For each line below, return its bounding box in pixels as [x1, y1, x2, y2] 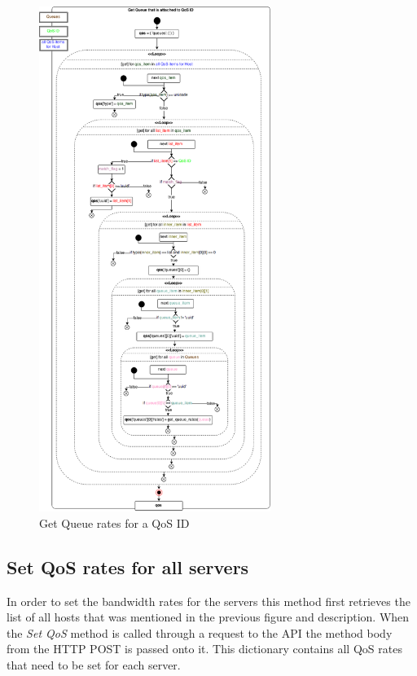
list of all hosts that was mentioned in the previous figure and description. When [7, 608, 410, 626]
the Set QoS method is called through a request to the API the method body [7, 624, 393, 641]
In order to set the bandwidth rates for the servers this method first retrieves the [7, 592, 410, 609]
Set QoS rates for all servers [7, 554, 249, 579]
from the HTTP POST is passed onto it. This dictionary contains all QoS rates [7, 640, 402, 657]
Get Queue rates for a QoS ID [39, 514, 190, 531]
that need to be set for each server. [7, 656, 181, 673]
